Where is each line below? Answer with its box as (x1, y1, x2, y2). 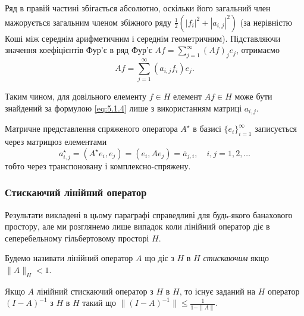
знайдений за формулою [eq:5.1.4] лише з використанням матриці (5, 101, 242, 114)
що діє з (145, 252, 174, 264)
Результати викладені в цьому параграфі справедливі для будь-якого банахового (5, 208, 293, 221)
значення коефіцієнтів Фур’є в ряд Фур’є (5, 44, 152, 56)
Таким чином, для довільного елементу (5, 90, 147, 103)
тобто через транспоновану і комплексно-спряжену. (5, 159, 191, 172)
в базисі (193, 122, 221, 135)
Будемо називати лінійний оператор (5, 252, 133, 264)
